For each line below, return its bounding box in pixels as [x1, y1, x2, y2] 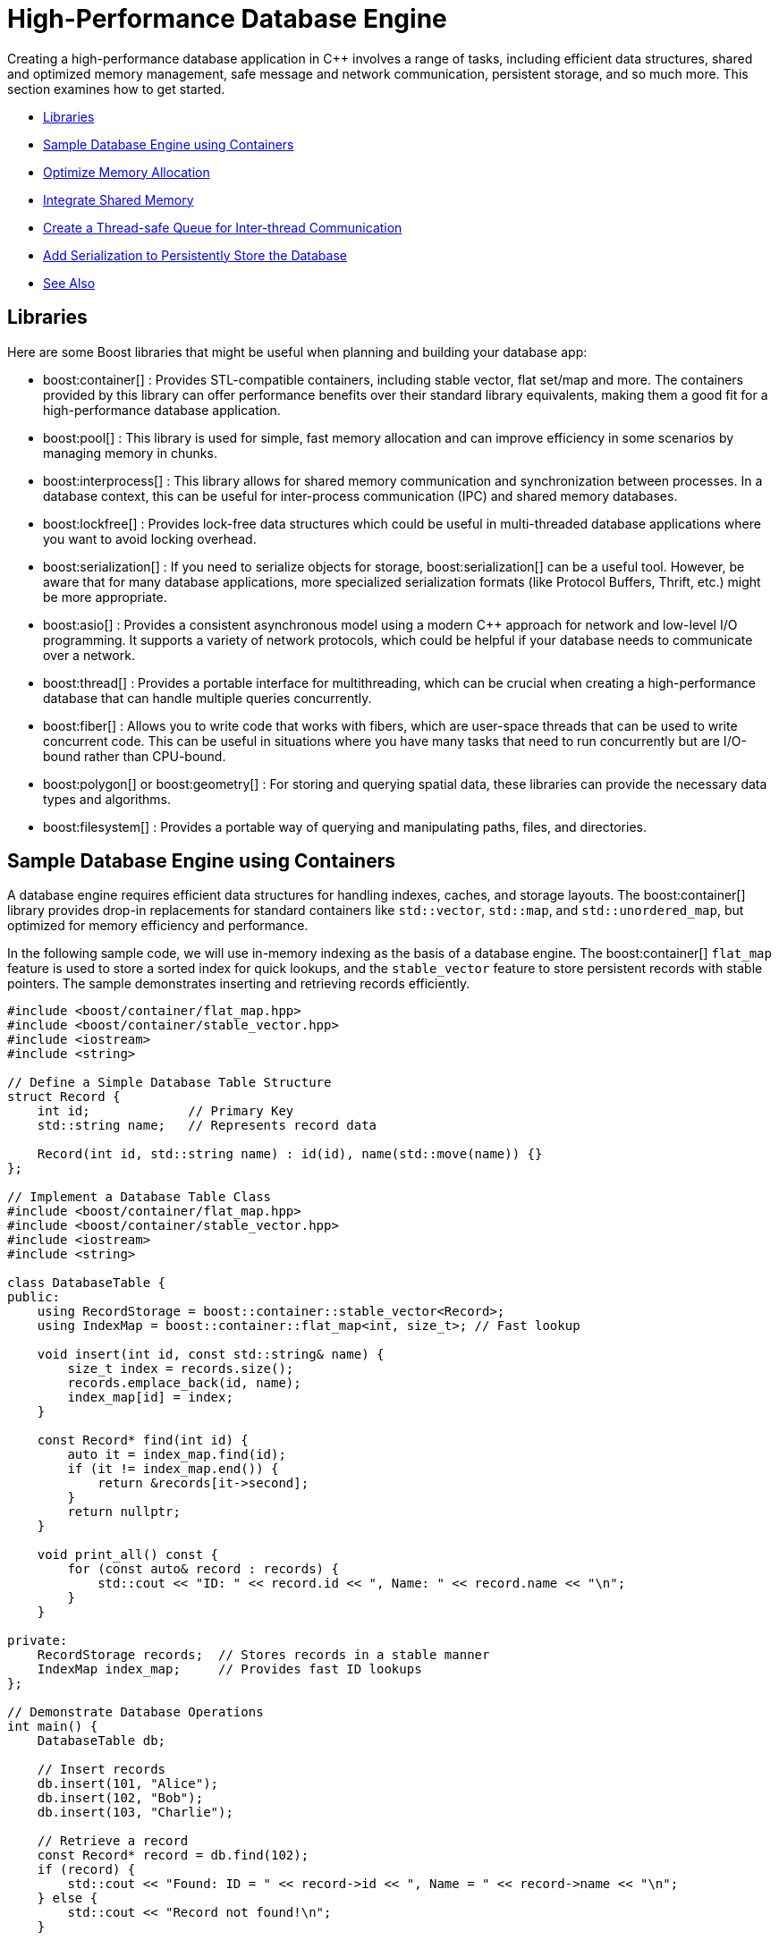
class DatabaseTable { [7, 1275, 166, 1291]
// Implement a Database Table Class [7, 1190, 272, 1205]
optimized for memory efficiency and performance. [7, 918, 309, 934]
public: [7, 1290, 61, 1305]
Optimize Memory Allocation [43, 164, 210, 180]
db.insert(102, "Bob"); [37, 1791, 204, 1806]
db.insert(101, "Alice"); [37, 1776, 219, 1792]
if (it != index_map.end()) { [67, 1461, 279, 1477]
